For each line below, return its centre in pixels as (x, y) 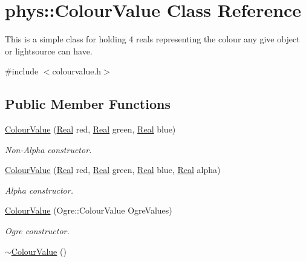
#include (22, 71)
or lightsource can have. (49, 51)
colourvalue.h (77, 71)
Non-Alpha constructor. (48, 149)
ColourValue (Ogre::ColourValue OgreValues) (89, 210)
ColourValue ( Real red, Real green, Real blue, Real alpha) (113, 170)
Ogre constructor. (37, 231)
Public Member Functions (88, 104)
